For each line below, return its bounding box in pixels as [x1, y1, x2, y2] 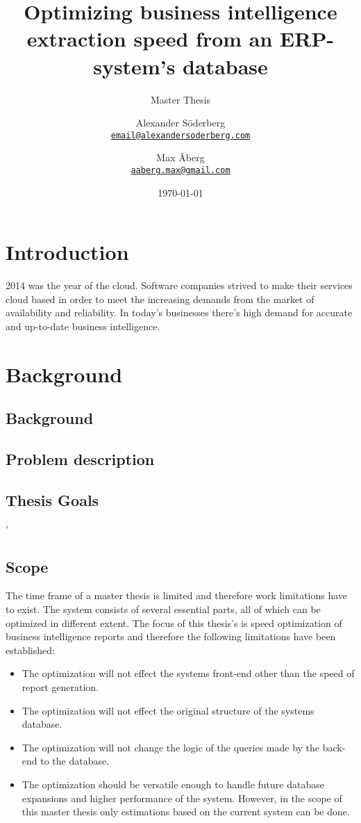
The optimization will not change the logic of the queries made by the [22, 740, 320, 754]
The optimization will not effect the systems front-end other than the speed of [22, 666, 355, 681]
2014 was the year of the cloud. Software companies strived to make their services [6, 278, 353, 293]
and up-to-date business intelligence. [6, 318, 160, 333]
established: [6, 642, 55, 657]
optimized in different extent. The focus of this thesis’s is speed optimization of [6, 615, 342, 630]
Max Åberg [156, 150, 205, 165]
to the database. [40, 753, 110, 768]
